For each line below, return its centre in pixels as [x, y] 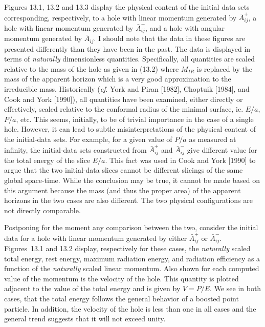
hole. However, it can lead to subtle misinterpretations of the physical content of [130, 129]
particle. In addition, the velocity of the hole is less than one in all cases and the [130, 308]
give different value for [222, 149]
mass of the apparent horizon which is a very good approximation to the [118, 79]
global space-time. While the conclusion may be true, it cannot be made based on [132, 180]
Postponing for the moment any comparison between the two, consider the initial [131, 227]
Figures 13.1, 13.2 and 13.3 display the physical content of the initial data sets [127, 7]
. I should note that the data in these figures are [169, 38]
